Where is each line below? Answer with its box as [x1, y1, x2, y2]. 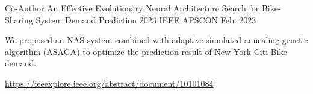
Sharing [5, 13, 33, 26]
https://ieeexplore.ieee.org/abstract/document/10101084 [5, 77, 214, 89]
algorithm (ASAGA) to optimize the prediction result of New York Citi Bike [5, 45, 287, 57]
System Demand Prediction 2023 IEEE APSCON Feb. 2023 [36, 13, 256, 26]
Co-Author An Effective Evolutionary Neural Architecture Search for [5, 2, 259, 14]
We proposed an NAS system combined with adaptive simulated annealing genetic [5, 34, 308, 46]
